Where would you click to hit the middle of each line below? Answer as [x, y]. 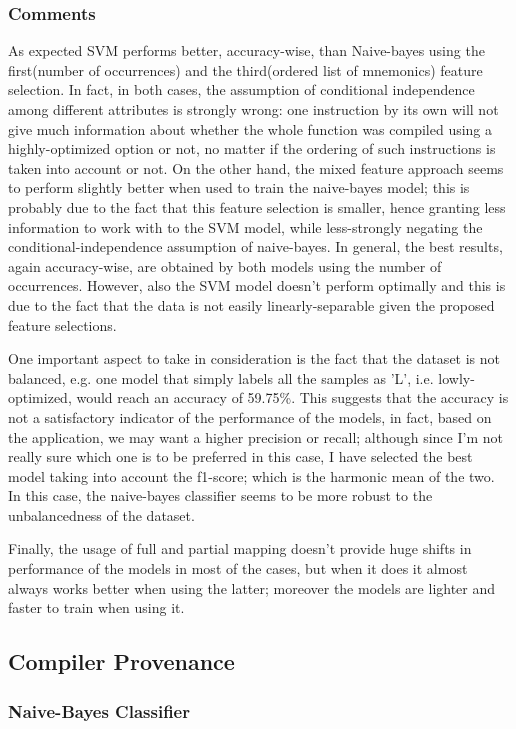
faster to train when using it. [96, 607]
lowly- [456, 377]
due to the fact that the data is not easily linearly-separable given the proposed [251, 304]
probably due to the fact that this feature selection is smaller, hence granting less [257, 206]
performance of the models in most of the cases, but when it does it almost [238, 568]
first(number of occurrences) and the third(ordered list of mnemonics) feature [245, 69]
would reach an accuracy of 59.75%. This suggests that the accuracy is [292, 397]
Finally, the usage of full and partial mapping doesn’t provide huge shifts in [240, 548]
